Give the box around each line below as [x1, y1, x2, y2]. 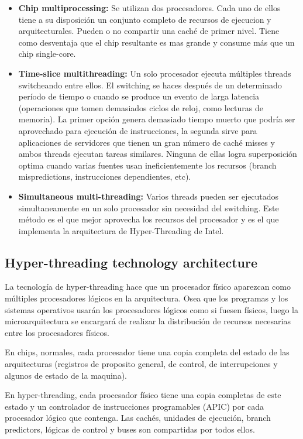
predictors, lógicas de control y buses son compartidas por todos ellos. [5, 423, 255, 435]
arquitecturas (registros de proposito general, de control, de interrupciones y [5, 358, 278, 370]
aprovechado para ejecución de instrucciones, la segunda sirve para [18, 124, 257, 136]
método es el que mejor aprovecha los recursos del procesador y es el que [18, 213, 279, 225]
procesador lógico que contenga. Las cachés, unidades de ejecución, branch [5, 411, 271, 424]
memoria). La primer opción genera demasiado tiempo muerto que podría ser [18, 113, 295, 125]
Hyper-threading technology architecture [5, 253, 257, 271]
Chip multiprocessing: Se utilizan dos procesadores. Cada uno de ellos [18, 2, 281, 13]
